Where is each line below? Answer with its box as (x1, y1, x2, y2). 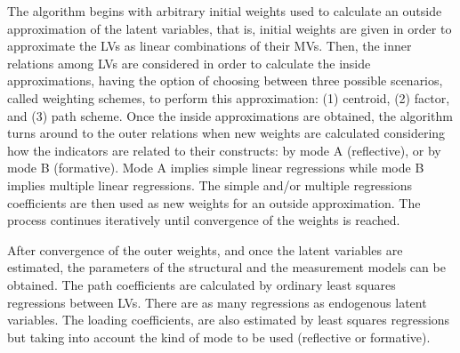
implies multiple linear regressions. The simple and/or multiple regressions (7, 175, 413, 194)
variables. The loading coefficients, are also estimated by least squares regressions (7, 310, 450, 329)
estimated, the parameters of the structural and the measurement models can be (7, 258, 446, 277)
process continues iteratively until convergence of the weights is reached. (7, 211, 400, 229)
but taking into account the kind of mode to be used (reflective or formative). (7, 327, 431, 346)
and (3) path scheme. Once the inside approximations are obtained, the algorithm (7, 106, 453, 124)
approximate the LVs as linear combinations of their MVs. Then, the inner (7, 36, 412, 55)
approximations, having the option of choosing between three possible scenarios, (7, 71, 443, 90)
